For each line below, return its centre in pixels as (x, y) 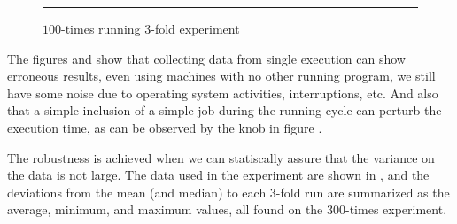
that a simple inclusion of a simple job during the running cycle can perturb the (225, 110)
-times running (101, 28)
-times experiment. (396, 209)
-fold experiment (195, 28)
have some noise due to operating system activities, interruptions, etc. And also (223, 93)
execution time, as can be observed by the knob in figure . (165, 127)
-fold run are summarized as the (363, 192)
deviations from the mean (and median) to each (137, 192)
